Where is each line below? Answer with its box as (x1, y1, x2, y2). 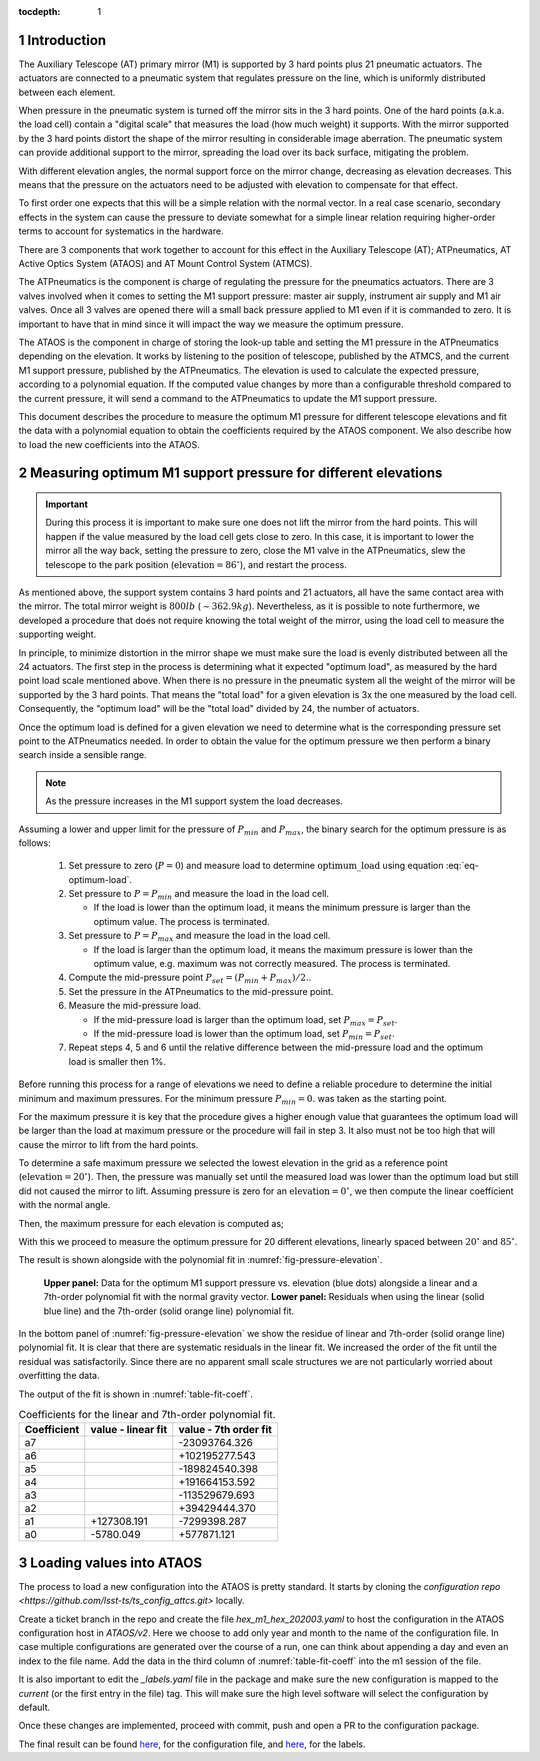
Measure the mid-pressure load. (68, 1000, 202, 1012)
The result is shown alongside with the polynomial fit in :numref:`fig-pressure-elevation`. (18, 1254, 383, 1266)
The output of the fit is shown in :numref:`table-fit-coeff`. (18, 1388, 254, 1400)
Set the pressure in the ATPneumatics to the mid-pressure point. (68, 985, 334, 997)
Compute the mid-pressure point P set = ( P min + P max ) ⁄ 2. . (68, 971, 312, 986)
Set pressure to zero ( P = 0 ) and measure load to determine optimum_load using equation (68, 860, 444, 872)
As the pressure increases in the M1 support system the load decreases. (45, 795, 344, 807)
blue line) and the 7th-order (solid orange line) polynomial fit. (43, 1305, 295, 1317)
